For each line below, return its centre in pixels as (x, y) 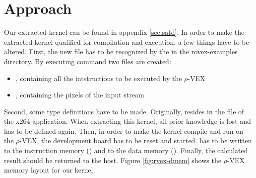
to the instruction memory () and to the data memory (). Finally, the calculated (126, 150)
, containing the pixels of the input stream (80, 95)
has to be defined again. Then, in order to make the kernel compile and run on (124, 131)
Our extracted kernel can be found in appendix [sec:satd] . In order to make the (124, 32)
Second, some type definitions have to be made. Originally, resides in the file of (124, 111)
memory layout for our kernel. (50, 170)
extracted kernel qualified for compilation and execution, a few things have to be (127, 42)
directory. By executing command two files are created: (88, 61)
